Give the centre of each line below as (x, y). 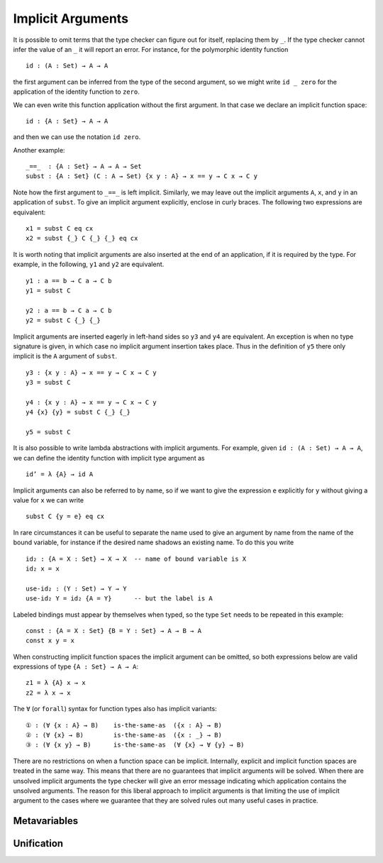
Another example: (39, 150)
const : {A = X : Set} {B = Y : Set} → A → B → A (114, 631)
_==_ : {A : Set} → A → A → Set (84, 166)
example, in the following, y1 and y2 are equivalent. (89, 264)
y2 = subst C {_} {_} (63, 320)
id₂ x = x (43, 568)
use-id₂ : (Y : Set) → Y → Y (76, 588)
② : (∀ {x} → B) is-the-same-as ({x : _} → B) (124, 735)
